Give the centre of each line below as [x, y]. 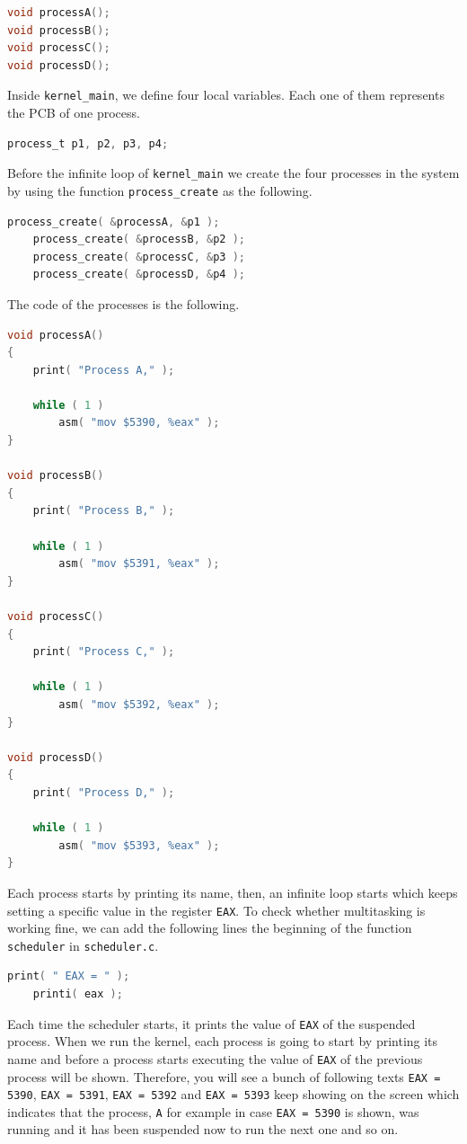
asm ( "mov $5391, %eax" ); [139, 564]
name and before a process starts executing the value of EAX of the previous [215, 1058]
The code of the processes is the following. [123, 303]
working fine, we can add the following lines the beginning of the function [210, 928]
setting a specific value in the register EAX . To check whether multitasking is [216, 910]
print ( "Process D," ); [104, 792]
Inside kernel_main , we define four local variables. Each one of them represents [226, 95]
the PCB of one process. [74, 113]
